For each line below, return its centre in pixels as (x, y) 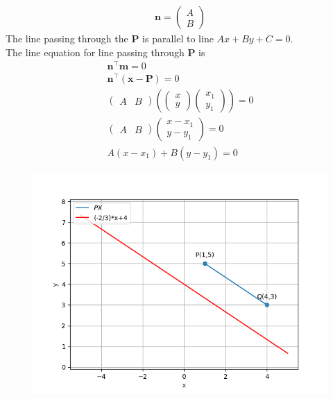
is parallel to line (178, 39)
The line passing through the (67, 39)
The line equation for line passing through (95, 52)
